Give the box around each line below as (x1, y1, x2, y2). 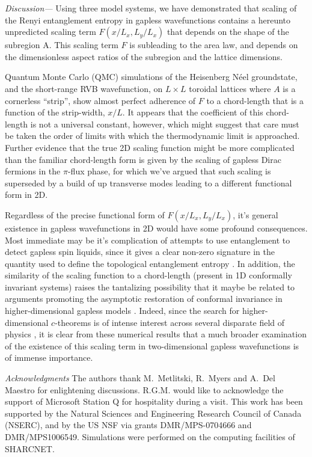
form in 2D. (5, 188, 48, 201)
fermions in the (5, 165, 61, 177)
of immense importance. (5, 351, 93, 364)
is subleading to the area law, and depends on (129, 38, 298, 51)
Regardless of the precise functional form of (5, 208, 165, 221)
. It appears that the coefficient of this (122, 106, 263, 118)
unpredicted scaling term (5, 25, 96, 38)
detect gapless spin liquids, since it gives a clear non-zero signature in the (5, 245, 275, 258)
